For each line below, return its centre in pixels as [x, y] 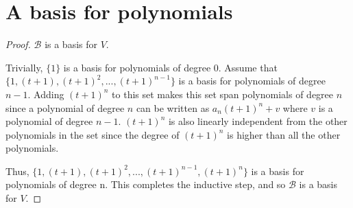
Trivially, [24, 67]
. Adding [46, 94]
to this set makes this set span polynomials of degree [223, 94]
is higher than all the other [284, 134]
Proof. [18, 44]
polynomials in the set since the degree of [93, 134]
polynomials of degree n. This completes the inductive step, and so [146, 184]
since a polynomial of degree [65, 107]
